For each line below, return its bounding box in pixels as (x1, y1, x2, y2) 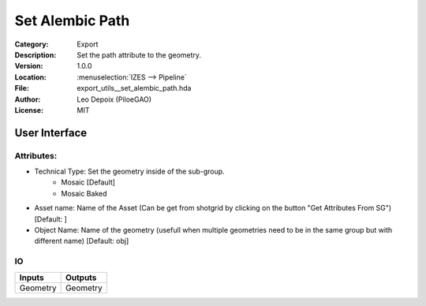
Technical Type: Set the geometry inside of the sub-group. (34, 166, 225, 177)
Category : (14, 39, 49, 49)
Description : (14, 50, 57, 59)
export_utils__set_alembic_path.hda (77, 84, 192, 93)
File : (14, 84, 29, 93)
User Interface (14, 126, 88, 140)
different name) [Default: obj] (34, 237, 129, 246)
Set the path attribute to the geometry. (77, 50, 201, 59)
